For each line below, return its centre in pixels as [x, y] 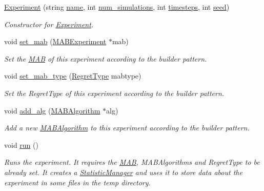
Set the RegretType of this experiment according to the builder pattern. [114, 93]
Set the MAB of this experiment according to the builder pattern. [106, 58]
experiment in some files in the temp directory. [77, 182]
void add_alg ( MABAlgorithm [52, 110]
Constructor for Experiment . [49, 24]
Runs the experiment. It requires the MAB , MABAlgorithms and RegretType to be [132, 162]
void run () [21, 145]
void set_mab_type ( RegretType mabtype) [73, 76]
